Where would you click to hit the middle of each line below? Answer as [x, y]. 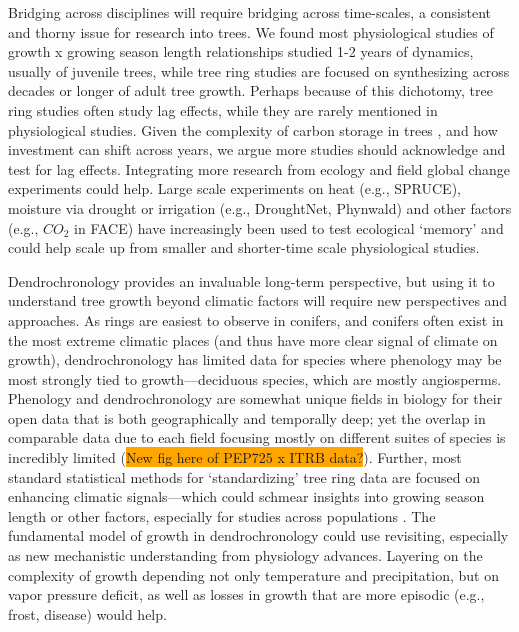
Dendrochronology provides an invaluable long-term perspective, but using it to [251, 280]
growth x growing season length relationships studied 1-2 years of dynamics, [241, 51]
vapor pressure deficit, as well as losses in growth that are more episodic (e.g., [246, 594]
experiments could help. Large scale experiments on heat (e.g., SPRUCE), [234, 188]
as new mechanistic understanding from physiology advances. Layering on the [245, 555]
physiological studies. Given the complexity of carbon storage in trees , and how [253, 129]
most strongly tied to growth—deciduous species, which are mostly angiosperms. [255, 378]
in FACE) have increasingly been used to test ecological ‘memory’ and [289, 227]
